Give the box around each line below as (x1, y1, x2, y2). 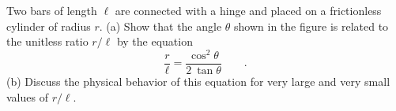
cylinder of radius (6, 17, 91, 34)
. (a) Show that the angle (99, 17, 222, 34)
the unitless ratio (6, 33, 89, 50)
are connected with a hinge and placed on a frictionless (115, 2, 382, 18)
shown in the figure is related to (234, 17, 389, 34)
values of (6, 88, 48, 105)
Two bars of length (6, 2, 97, 18)
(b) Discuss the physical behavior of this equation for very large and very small (6, 72, 390, 89)
